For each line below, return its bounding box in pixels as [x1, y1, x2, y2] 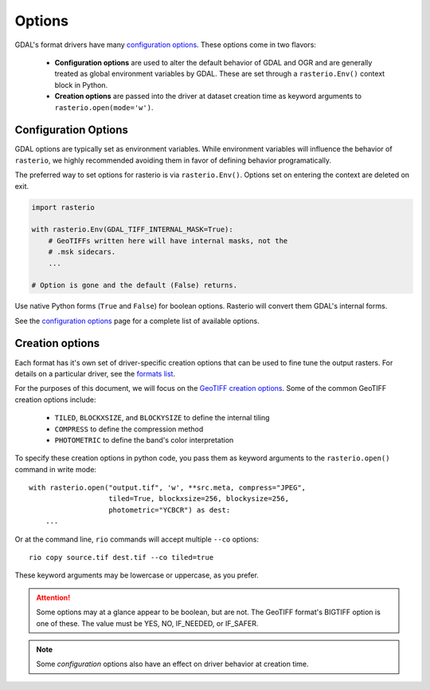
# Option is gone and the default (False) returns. [31, 281, 238, 290]
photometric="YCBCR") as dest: [108, 505, 231, 515]
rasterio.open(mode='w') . [54, 102, 154, 112]
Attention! [36, 593, 71, 602]
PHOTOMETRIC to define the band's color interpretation [54, 435, 234, 444]
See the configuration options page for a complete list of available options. [14, 316, 260, 325]
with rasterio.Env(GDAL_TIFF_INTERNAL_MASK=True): [31, 225, 234, 235]
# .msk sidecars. [48, 247, 116, 257]
